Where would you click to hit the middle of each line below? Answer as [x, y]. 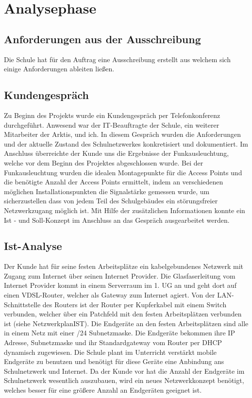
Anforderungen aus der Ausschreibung [102, 39]
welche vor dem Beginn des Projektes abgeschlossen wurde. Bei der [104, 162]
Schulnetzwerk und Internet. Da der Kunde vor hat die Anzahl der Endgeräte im [124, 371]
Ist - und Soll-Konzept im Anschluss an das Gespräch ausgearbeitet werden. [117, 220]
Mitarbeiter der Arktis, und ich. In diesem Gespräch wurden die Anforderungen [122, 134]
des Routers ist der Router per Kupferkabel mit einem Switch [134, 304]
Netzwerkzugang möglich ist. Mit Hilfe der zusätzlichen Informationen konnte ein [125, 210]
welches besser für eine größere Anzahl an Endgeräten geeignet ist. [103, 390]
